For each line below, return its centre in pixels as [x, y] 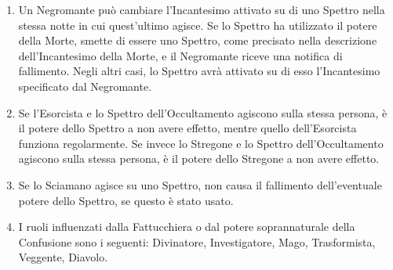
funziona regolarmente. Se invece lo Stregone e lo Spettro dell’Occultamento [201, 143]
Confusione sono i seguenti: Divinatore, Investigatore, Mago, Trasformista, [197, 241]
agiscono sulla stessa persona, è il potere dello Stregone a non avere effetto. [199, 158]
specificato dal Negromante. [85, 86]
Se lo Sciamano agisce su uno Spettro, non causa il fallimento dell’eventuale [200, 184]
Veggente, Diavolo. [63, 257]
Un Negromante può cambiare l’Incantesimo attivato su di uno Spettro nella [202, 9]
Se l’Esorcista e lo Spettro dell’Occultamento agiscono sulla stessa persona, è [203, 112]
